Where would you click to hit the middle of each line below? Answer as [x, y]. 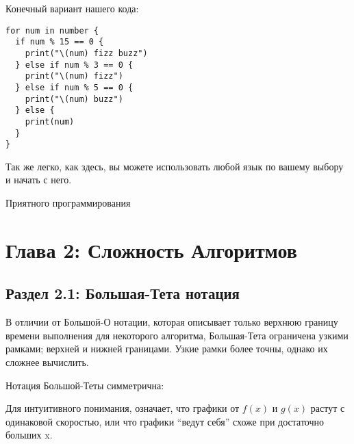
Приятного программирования [68, 203]
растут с [328, 408]
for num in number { [52, 30]
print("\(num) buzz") [74, 99]
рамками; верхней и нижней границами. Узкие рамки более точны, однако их [167, 349]
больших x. [29, 435]
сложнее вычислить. [47, 362]
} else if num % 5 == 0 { [74, 87]
